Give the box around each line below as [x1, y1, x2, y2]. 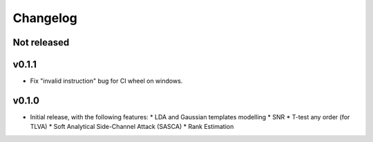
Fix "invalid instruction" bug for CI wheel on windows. [30, 77, 183, 85]
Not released [12, 37, 70, 48]
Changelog [12, 10, 77, 26]
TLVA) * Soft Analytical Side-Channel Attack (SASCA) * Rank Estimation [30, 123, 234, 131]
